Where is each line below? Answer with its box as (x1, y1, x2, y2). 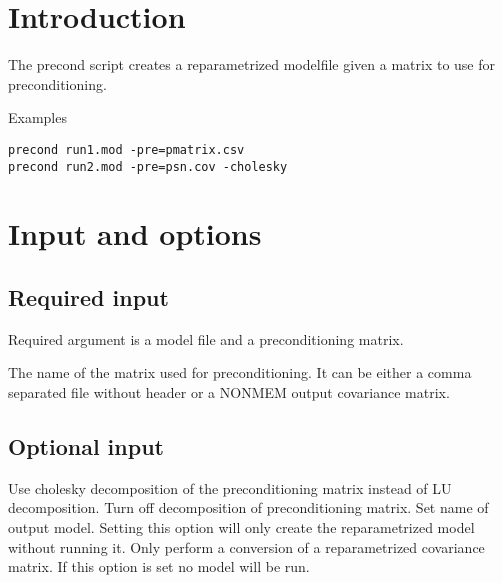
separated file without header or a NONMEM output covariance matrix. (8, 381, 450, 402)
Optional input (8, 430, 164, 461)
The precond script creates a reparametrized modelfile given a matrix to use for (8, 54, 496, 75)
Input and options (8, 213, 262, 254)
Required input (8, 281, 169, 312)
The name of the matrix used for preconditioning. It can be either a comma (8, 362, 472, 383)
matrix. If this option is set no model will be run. (8, 556, 310, 577)
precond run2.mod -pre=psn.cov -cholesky (8, 159, 288, 174)
